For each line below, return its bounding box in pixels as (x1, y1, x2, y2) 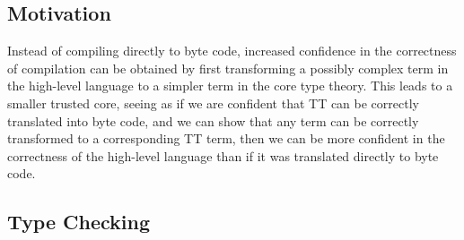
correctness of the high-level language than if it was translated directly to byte (7, 146, 439, 165)
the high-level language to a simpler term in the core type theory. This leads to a (7, 76, 453, 95)
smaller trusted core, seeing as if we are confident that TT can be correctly (7, 93, 419, 112)
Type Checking (7, 208, 151, 236)
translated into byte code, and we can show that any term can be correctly (7, 111, 419, 130)
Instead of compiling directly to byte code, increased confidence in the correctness (7, 41, 457, 60)
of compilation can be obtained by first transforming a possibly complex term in (7, 58, 449, 77)
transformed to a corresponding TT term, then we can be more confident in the (7, 129, 445, 148)
